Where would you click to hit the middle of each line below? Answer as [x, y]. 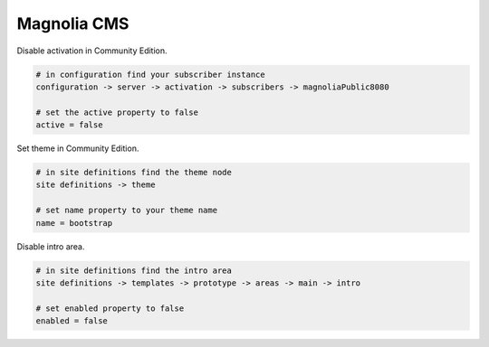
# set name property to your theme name [126, 211]
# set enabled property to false [110, 308]
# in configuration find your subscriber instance [151, 74]
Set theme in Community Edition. [78, 148]
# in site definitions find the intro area [134, 270]
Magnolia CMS [73, 23]
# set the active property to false [117, 112]
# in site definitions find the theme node [134, 173]
